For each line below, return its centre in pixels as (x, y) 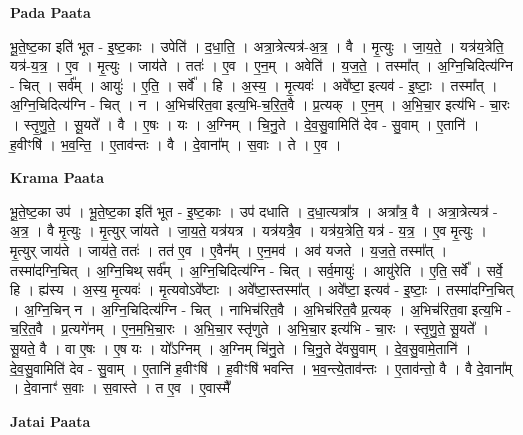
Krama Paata (57, 177)
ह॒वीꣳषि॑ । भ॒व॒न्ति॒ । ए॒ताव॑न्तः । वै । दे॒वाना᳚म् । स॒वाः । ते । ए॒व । (176, 143)
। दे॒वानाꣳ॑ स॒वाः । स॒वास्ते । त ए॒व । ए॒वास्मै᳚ (120, 387)
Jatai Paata (50, 420)
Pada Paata (50, 12)
